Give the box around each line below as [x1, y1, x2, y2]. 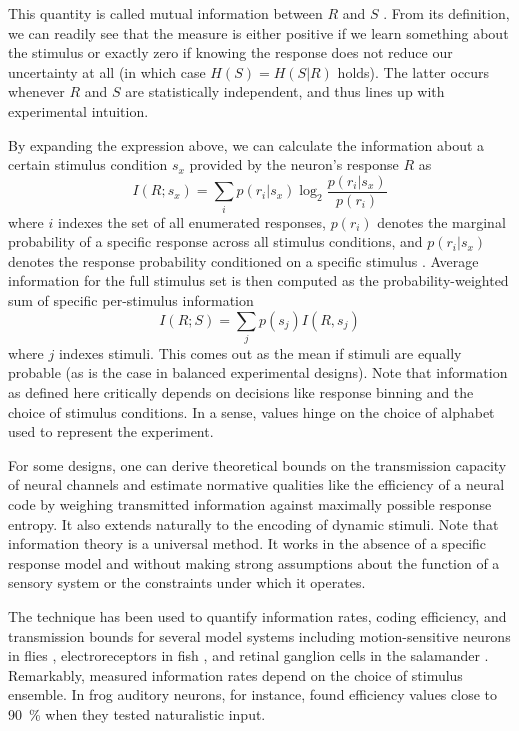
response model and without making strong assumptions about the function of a [8, 552, 500, 573]
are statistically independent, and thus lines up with [125, 81, 445, 102]
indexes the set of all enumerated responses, [57, 211, 326, 232]
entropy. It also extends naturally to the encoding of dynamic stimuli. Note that [8, 513, 499, 534]
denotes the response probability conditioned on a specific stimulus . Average [8, 250, 479, 271]
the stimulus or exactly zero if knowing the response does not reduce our [8, 42, 453, 63]
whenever [8, 81, 65, 102]
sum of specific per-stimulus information [8, 289, 254, 310]
